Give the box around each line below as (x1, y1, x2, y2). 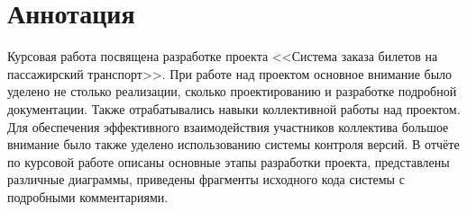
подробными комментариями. (7, 187, 169, 206)
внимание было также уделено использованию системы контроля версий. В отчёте (7, 135, 460, 154)
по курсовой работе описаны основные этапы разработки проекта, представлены (7, 152, 450, 171)
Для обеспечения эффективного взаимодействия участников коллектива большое (7, 117, 449, 136)
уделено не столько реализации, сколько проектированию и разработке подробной (7, 82, 457, 101)
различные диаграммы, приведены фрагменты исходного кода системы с (7, 170, 405, 189)
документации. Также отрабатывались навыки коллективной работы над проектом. (7, 99, 461, 118)
